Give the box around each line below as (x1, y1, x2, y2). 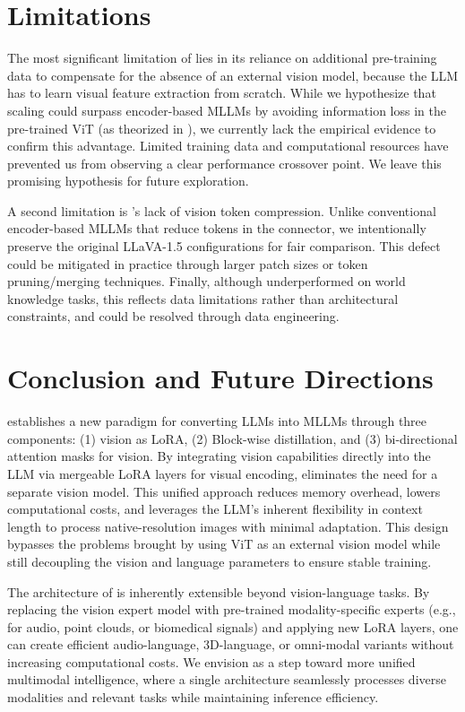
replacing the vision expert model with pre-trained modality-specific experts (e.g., (7, 600, 456, 619)
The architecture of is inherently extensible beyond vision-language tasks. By (7, 582, 430, 601)
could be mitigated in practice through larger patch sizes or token (7, 254, 368, 273)
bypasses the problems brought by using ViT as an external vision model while (7, 534, 441, 553)
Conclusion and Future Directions (7, 360, 434, 396)
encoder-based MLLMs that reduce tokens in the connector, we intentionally (7, 219, 426, 238)
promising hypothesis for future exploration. (7, 171, 249, 190)
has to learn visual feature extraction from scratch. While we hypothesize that (7, 83, 436, 102)
